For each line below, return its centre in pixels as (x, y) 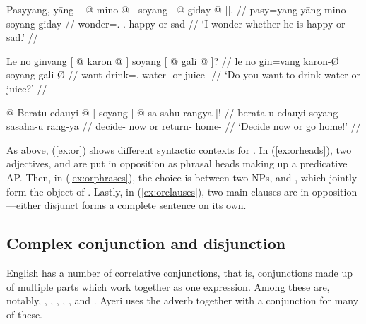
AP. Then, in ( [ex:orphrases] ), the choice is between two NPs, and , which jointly (182, 177)
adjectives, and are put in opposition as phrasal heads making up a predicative (177, 163)
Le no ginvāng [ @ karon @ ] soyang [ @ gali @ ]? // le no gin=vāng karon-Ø (173, 60)
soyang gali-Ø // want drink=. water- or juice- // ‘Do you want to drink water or (183, 74)
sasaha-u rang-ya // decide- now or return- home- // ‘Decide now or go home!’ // (184, 126)
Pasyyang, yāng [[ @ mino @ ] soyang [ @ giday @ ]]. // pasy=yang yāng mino (176, 9)
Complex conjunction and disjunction (146, 243)
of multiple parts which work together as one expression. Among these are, (168, 286)
